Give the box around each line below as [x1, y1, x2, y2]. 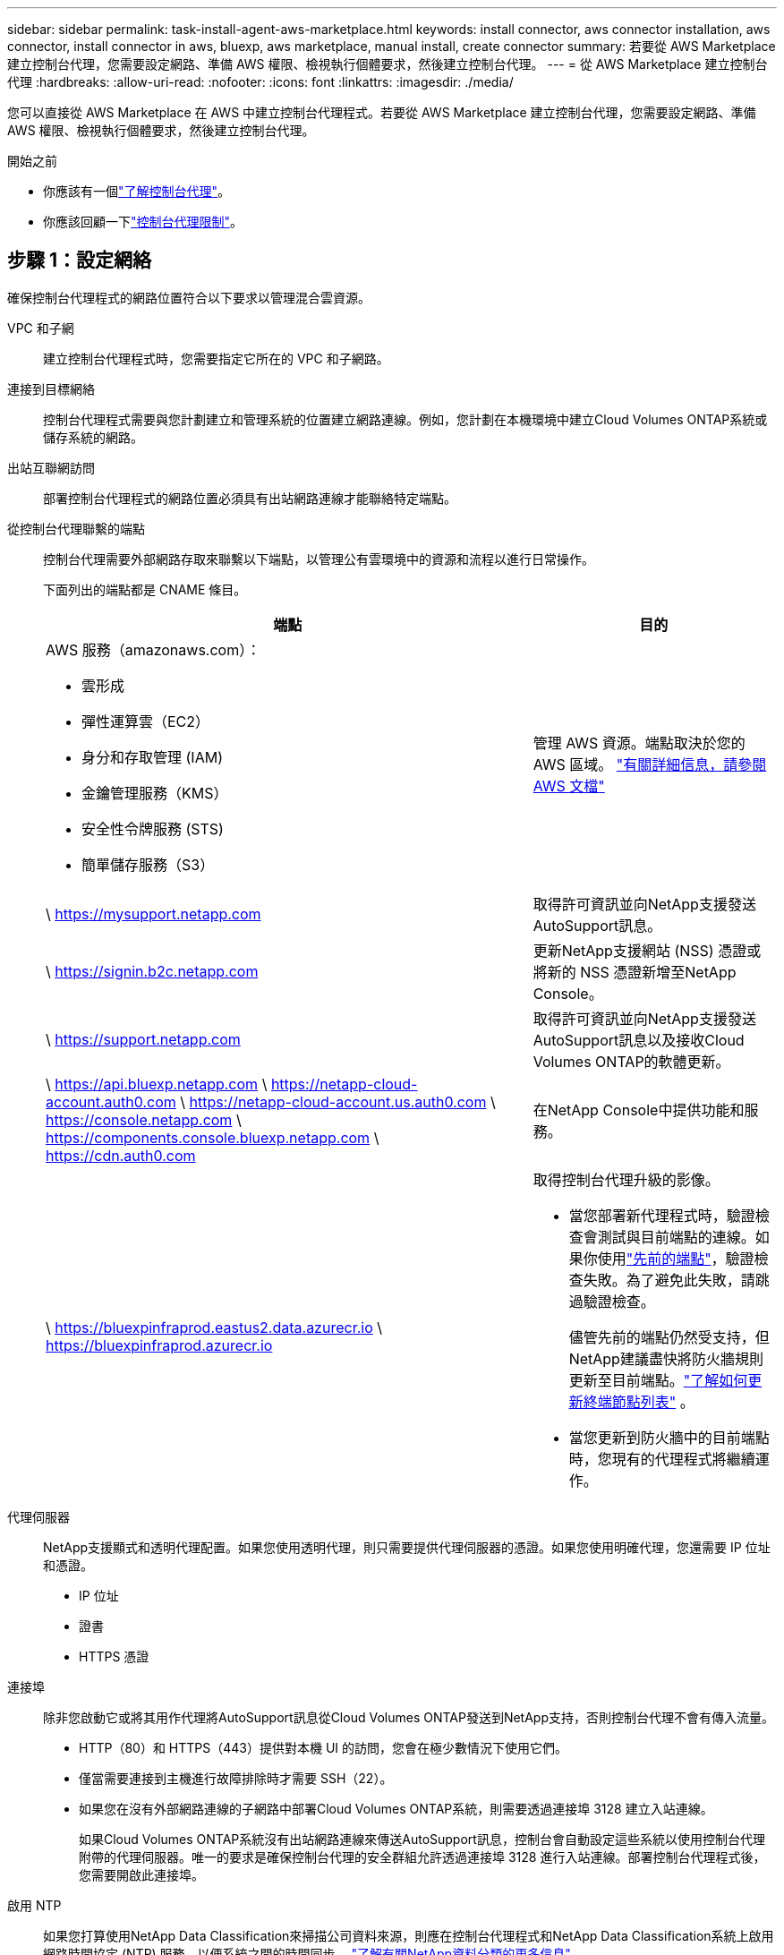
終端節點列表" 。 [583, 1392, 695, 1411]
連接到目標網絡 [7, 380, 95, 397]
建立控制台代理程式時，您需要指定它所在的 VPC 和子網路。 [43, 350, 389, 366]
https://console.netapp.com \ [46, 1110, 242, 1129]
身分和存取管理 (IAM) [81, 747, 223, 766]
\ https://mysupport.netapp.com [46, 904, 261, 923]
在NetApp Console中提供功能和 [533, 1100, 745, 1119]
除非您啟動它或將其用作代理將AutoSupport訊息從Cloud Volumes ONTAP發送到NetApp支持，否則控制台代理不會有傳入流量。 [43, 1709, 775, 1725]
